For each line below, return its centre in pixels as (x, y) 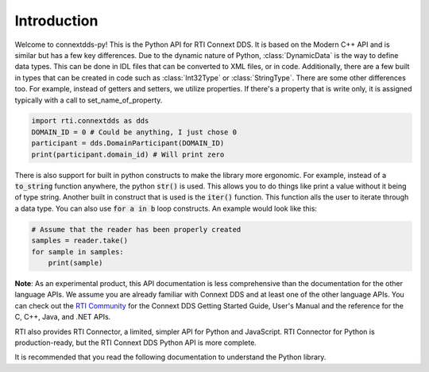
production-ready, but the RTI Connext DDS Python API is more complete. (136, 343)
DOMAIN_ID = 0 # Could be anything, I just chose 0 (134, 132)
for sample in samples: (78, 252)
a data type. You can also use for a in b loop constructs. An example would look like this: (166, 208)
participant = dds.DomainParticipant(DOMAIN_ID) (128, 143)
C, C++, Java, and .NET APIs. (63, 317)
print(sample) (75, 263)
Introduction (56, 21)
